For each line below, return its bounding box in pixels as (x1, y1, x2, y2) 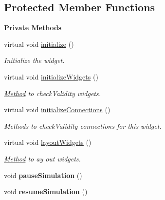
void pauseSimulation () (4, 170, 82, 180)
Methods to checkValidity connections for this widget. (4, 120, 162, 131)
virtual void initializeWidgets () (4, 71, 98, 81)
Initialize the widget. (4, 55, 65, 65)
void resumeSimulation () (4, 186, 88, 197)
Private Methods (4, 22, 62, 33)
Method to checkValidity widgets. (4, 88, 101, 98)
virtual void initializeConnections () (4, 104, 110, 115)
